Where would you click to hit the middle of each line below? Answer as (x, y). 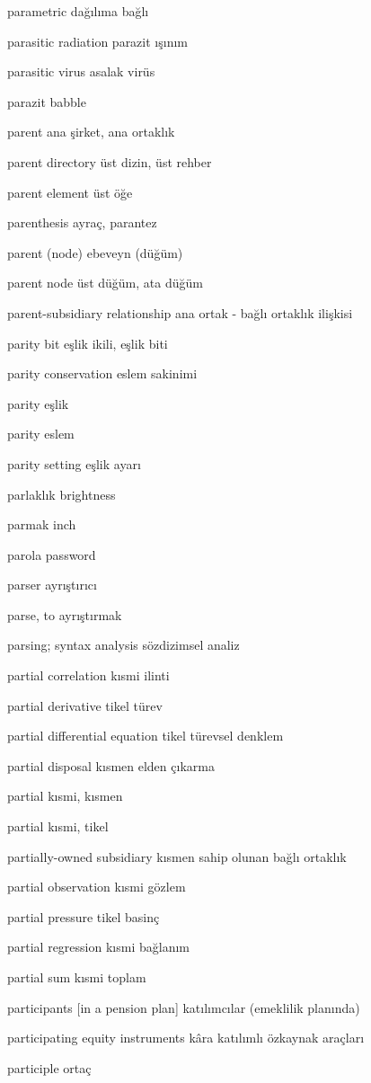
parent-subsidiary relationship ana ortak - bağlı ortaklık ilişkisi (180, 312)
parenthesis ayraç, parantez (82, 222)
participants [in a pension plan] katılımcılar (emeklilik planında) (184, 1007)
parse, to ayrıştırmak (65, 614)
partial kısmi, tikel (58, 826)
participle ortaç (49, 1067)
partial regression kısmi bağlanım (98, 947)
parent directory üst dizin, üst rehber (110, 161)
